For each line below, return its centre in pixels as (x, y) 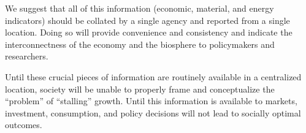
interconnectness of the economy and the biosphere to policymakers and (140, 44)
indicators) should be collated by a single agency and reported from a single (147, 20)
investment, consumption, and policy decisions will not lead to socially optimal (153, 112)
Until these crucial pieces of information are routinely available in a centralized (153, 76)
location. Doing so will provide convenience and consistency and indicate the (149, 32)
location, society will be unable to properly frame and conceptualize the (140, 89)
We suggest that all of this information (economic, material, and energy (140, 8)
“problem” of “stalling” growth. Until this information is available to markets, (151, 101)
